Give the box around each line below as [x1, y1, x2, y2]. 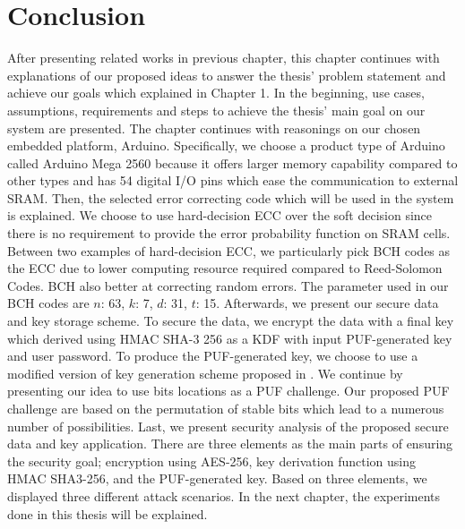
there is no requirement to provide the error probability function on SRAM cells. [7, 224, 451, 243]
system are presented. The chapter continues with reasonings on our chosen [7, 118, 421, 137]
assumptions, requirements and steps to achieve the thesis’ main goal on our [7, 100, 426, 119]
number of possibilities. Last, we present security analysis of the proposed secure [7, 416, 449, 435]
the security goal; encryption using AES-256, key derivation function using [7, 451, 416, 470]
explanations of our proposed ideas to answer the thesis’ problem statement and [7, 65, 446, 84]
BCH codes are [7, 294, 90, 312]
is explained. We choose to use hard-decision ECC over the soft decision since [7, 206, 433, 225]
